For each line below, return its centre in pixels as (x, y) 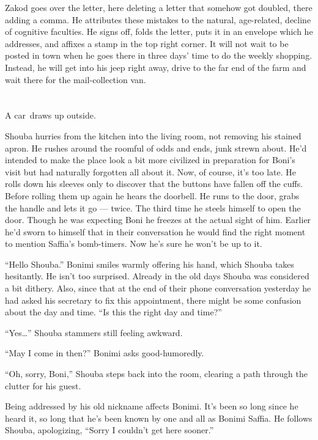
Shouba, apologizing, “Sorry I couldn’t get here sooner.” (109, 430)
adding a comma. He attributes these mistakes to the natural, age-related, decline (158, 19)
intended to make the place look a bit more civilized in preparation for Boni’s (150, 160)
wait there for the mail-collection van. (76, 79)
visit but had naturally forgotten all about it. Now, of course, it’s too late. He (150, 171)
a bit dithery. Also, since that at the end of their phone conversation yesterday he (158, 288)
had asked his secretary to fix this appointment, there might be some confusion (153, 300)
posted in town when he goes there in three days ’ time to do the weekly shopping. (159, 55)
